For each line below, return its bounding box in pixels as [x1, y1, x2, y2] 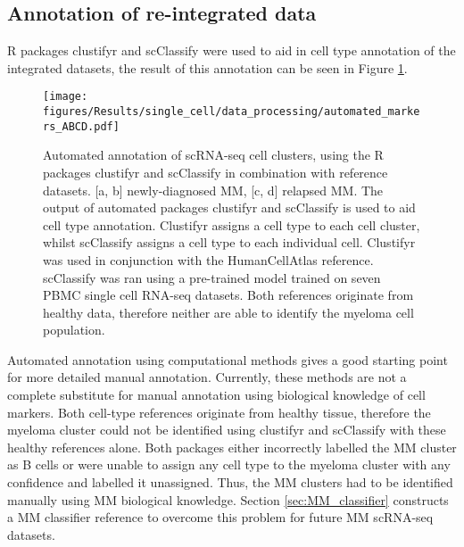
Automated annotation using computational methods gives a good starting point [7, 350, 448, 369]
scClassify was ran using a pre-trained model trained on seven [43, 268, 381, 286]
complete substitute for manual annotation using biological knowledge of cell [7, 385, 426, 404]
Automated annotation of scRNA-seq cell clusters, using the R [43, 145, 384, 164]
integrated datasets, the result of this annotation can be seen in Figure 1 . [7, 58, 408, 77]
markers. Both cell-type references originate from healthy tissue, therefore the [7, 402, 431, 421]
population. [43, 320, 105, 339]
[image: [43, 90, 88, 104]
